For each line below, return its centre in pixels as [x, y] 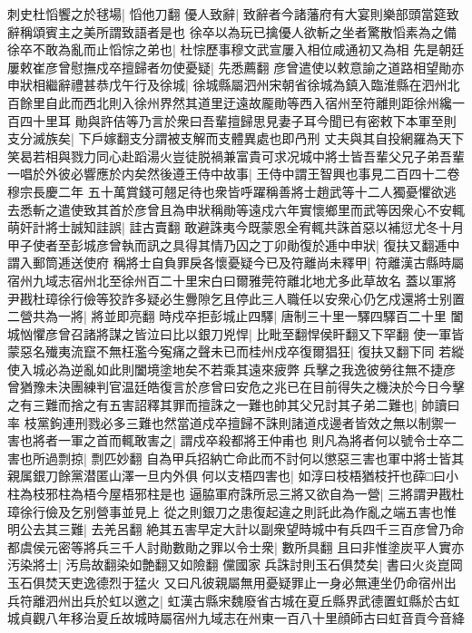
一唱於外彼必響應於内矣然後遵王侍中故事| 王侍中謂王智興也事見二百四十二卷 [234, 174]
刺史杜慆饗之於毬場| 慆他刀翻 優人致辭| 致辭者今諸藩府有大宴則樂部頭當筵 [227, 14]
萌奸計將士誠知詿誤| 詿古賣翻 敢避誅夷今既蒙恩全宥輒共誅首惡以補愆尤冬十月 [236, 227]
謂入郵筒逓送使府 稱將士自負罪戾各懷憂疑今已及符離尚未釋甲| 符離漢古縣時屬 [236, 263]
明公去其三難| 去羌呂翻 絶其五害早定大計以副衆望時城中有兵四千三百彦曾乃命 [236, 529]
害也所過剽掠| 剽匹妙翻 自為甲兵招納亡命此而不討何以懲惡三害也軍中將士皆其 [236, 458]
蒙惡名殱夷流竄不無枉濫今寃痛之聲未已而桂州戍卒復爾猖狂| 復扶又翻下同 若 [230, 351]
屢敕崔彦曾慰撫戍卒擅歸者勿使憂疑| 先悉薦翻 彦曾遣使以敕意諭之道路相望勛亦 [236, 67]
